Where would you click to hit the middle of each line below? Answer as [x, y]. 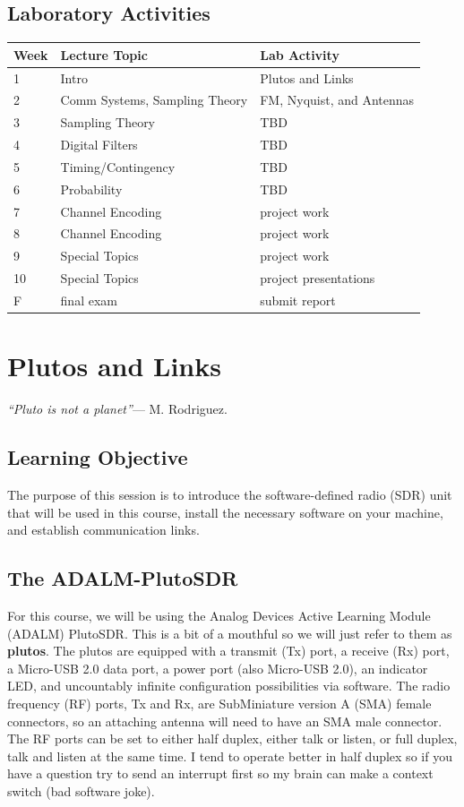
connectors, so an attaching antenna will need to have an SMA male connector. [225, 721]
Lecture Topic [104, 54]
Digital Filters [99, 145]
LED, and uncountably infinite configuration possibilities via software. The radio [229, 686]
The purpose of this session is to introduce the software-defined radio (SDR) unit [230, 494]
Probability [91, 189]
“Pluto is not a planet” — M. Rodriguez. [117, 409]
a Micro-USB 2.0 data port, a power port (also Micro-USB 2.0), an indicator [218, 668]
